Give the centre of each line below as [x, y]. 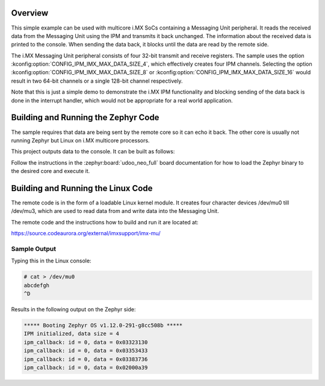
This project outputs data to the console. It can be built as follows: [93, 151]
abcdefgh [37, 285]
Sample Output [34, 248]
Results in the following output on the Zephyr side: [73, 309]
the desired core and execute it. [51, 171]
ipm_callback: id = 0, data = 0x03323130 [86, 342]
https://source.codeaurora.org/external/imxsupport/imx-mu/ [86, 233]
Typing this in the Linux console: [51, 261]
